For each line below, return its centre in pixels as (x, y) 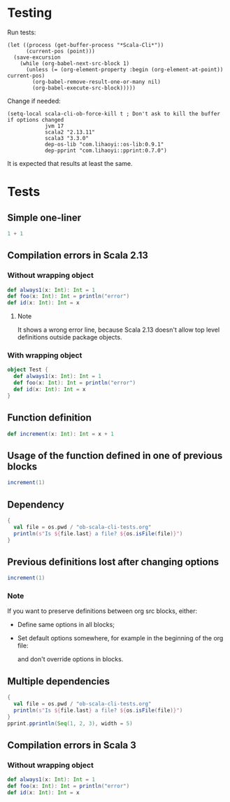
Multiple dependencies (59, 681)
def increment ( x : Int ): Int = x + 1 (60, 434)
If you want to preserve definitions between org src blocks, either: (102, 611)
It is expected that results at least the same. (70, 163)
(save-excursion (37, 57)
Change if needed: (34, 101)
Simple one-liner (44, 217)
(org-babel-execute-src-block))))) (84, 88)
